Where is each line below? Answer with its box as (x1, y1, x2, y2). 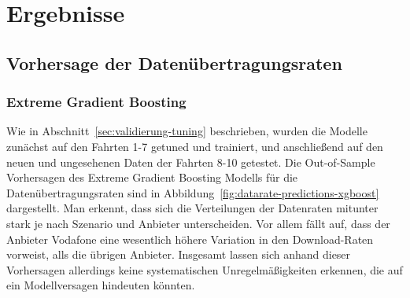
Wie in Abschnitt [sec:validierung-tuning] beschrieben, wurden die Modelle (6, 123, 368, 139)
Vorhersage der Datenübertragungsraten (6, 50, 342, 75)
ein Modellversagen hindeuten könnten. (6, 277, 195, 293)
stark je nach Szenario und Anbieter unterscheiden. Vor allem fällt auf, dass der (6, 215, 390, 231)
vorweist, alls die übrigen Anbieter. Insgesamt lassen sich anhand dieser (6, 246, 351, 263)
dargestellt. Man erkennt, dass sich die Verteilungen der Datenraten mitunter (6, 200, 379, 216)
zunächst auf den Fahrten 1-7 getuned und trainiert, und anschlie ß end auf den (6, 138, 383, 154)
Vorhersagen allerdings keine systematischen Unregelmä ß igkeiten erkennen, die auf (6, 261, 403, 278)
